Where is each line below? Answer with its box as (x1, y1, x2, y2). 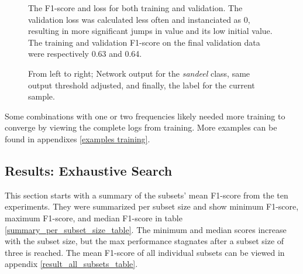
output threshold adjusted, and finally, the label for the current (28, 78, 255, 91)
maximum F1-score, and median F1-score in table (5, 211, 183, 224)
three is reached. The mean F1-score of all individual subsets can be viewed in (5, 246, 285, 258)
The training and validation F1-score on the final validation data (28, 36, 260, 48)
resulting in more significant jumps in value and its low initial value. (28, 25, 273, 37)
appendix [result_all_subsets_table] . (5, 258, 138, 270)
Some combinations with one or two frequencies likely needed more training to (5, 109, 285, 122)
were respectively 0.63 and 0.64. (28, 47, 142, 60)
